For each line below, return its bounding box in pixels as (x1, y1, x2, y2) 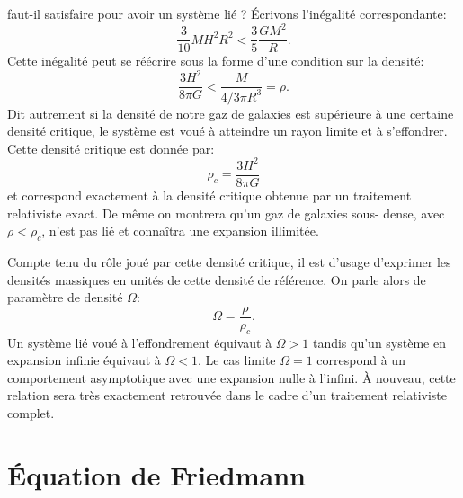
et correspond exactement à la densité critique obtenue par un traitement (7, 186, 412, 204)
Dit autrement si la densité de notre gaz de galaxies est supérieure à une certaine (7, 103, 454, 122)
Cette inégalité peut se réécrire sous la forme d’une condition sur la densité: (7, 51, 424, 70)
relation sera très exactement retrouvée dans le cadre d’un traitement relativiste (7, 386, 448, 405)
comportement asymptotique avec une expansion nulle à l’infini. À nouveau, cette (7, 368, 456, 387)
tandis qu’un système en (312, 333, 446, 351)
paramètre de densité (7, 288, 123, 307)
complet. (7, 404, 55, 422)
